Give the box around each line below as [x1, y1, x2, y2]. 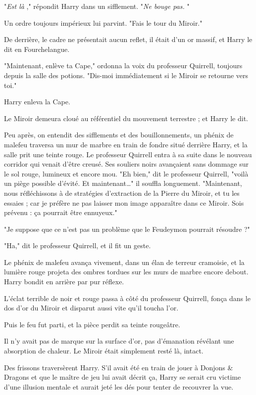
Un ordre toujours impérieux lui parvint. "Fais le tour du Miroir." [4, 17, 203, 28]
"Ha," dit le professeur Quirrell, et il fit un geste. [4, 240, 151, 251]
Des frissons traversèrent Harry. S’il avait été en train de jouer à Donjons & [4, 362, 233, 372]
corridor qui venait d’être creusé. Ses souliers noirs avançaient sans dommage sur [4, 159, 249, 169]
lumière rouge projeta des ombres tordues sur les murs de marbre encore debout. [4, 266, 249, 277]
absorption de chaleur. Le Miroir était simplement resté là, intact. [4, 346, 204, 356]
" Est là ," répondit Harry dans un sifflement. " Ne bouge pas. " [4, 1, 190, 11]
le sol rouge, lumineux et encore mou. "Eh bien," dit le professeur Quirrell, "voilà [4, 168, 249, 178]
